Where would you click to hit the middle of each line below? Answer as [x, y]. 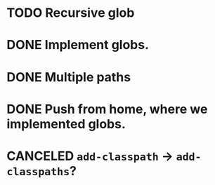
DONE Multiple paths [69, 77]
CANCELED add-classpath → [90, 156]
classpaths [38, 171]
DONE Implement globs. [78, 45]
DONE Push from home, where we [107, 109]
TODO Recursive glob [71, 13]
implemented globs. [66, 124]
